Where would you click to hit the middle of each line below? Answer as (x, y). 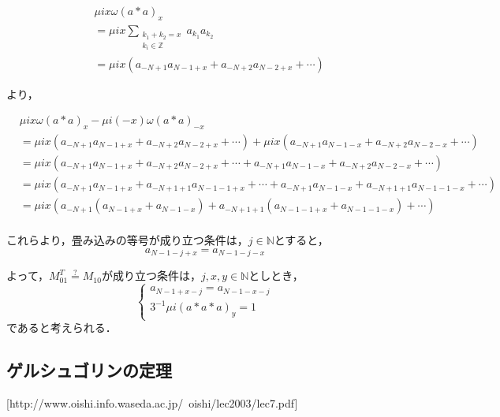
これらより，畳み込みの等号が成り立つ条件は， (127, 240)
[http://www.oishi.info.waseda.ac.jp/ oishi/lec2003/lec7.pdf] (152, 402)
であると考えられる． (62, 328)
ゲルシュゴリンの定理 (89, 370)
